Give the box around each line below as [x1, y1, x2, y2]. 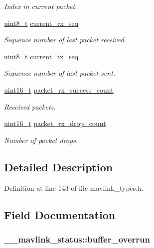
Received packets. [4, 101, 56, 112]
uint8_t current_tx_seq [4, 51, 79, 61]
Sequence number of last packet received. [4, 34, 127, 45]
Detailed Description [4, 159, 113, 174]
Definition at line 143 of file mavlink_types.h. [4, 182, 144, 193]
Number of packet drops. [4, 134, 78, 145]
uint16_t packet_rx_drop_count [4, 118, 106, 128]
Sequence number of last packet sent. [4, 68, 116, 78]
